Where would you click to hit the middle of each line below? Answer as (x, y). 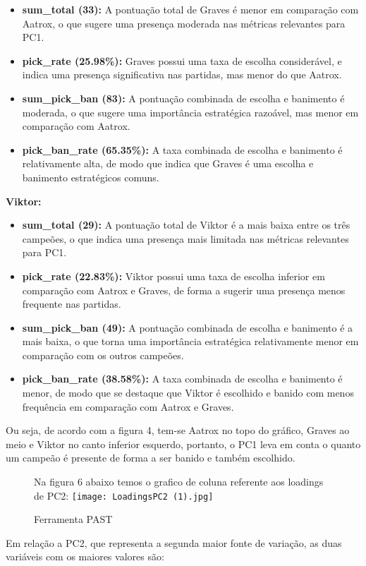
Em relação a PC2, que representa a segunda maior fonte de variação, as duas (174, 542)
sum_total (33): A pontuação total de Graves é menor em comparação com (190, 9)
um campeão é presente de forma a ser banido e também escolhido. (151, 458)
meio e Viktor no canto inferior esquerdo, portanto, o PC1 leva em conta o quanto (183, 444)
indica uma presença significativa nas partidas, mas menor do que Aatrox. (182, 74)
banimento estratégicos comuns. (91, 177)
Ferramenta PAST (73, 519)
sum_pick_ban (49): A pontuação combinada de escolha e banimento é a (188, 327)
